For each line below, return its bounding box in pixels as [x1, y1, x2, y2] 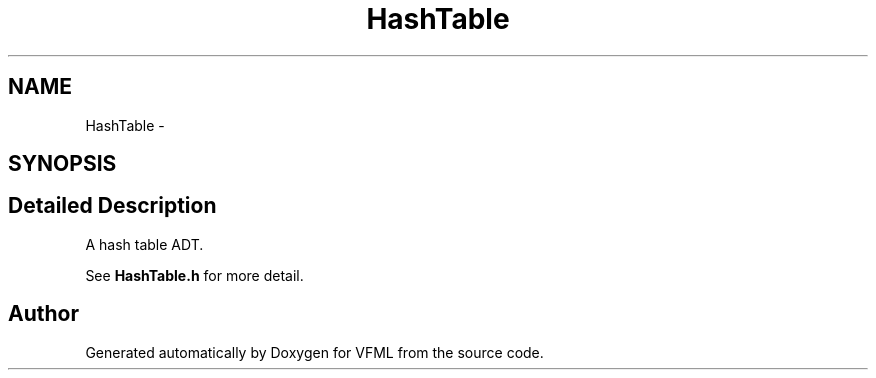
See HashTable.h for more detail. [85, 266, 304, 284]
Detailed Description [8, 193, 217, 219]
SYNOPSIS [8, 151, 117, 177]
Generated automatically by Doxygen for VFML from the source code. [85, 343, 544, 361]
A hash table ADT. [85, 235, 204, 253]
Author [8, 301, 79, 327]
